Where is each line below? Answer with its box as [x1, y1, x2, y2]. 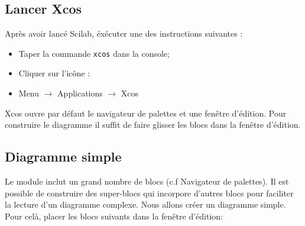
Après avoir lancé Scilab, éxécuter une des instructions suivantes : [5, 27, 243, 40]
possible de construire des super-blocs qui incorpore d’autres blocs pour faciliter [5, 186, 294, 199]
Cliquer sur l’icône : [18, 67, 90, 79]
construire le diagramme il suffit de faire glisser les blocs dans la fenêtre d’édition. [5, 118, 301, 131]
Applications [57, 87, 103, 99]
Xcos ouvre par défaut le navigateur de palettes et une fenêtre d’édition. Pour [5, 106, 287, 119]
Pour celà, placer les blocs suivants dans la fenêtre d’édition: [5, 209, 223, 222]
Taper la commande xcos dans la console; [18, 47, 170, 59]
